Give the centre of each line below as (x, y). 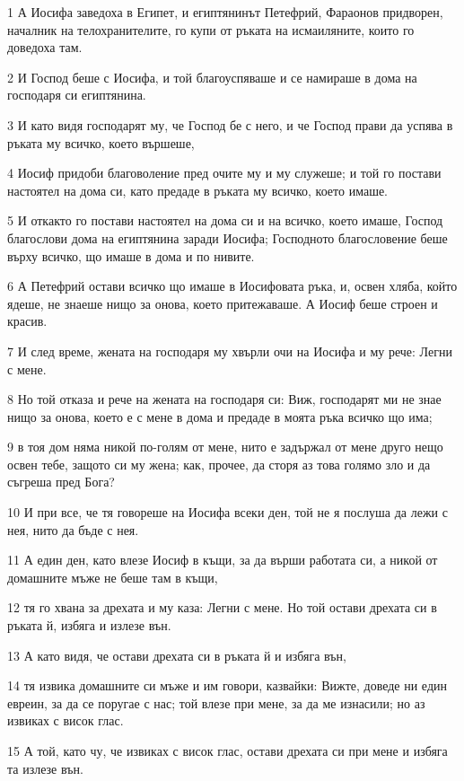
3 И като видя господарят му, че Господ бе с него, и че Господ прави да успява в (230, 124)
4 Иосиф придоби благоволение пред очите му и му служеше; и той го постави (224, 173)
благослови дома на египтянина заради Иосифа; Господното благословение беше (228, 237)
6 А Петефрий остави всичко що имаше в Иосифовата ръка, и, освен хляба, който (232, 286)
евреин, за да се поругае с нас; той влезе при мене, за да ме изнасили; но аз (216, 702)
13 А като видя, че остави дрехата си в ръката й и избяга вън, (177, 655)
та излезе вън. (45, 768)
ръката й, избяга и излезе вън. (89, 625)
